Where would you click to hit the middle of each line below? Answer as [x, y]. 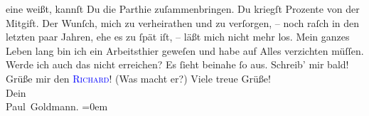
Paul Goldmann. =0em [57, 106]
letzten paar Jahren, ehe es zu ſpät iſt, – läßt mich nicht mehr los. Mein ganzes [178, 37]
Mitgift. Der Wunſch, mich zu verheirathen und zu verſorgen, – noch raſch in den [183, 22]
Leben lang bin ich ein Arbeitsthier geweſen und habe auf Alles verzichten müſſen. [185, 50]
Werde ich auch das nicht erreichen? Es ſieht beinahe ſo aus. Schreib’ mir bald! [177, 64]
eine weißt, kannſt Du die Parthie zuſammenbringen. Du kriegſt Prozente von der [183, 9]
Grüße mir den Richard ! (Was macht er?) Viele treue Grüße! [138, 78]
